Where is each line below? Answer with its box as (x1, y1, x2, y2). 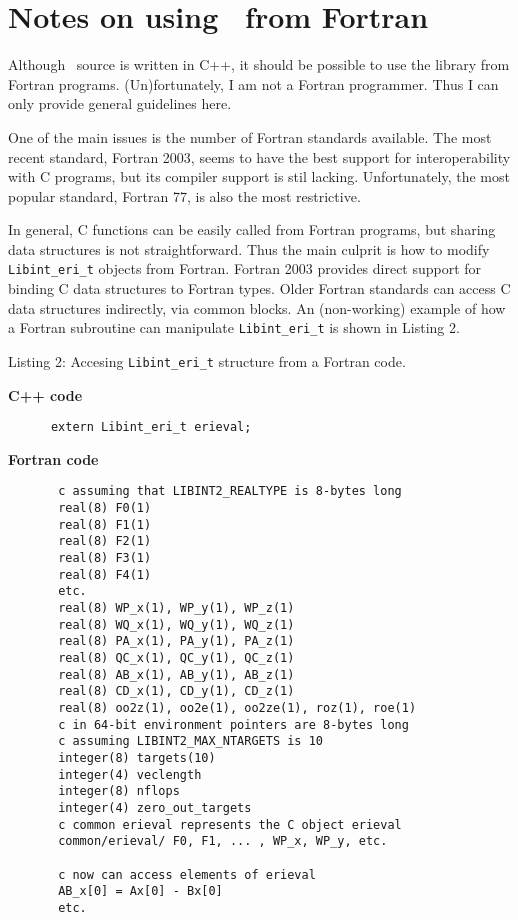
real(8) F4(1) (58, 567, 152, 582)
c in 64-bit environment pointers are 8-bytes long (58, 717, 409, 732)
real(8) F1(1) (58, 517, 152, 532)
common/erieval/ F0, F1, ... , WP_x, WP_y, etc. (58, 834, 388, 849)
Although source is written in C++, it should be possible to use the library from (8, 54, 510, 75)
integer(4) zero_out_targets (58, 800, 252, 815)
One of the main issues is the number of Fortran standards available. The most (8, 126, 492, 147)
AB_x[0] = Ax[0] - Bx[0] (58, 884, 223, 899)
